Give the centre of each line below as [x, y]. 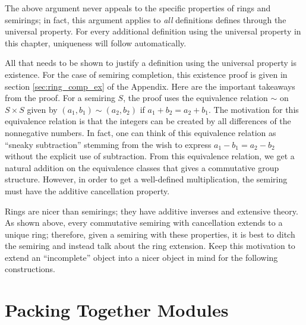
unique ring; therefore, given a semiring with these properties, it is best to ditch [150, 234]
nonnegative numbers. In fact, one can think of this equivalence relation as [141, 132]
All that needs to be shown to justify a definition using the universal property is [151, 63]
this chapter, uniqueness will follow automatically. [96, 42]
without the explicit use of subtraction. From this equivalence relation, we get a [150, 156]
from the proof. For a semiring [60, 98]
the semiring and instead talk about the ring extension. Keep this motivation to [150, 246]
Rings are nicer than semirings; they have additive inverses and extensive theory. [152, 211]
